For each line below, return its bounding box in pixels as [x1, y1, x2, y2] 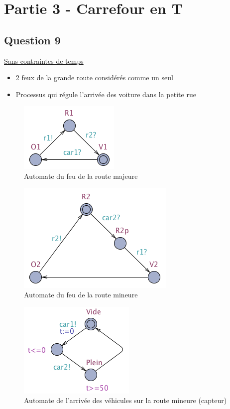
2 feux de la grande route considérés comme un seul [15, 72, 173, 83]
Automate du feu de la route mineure [24, 289, 138, 300]
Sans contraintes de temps [4, 55, 84, 66]
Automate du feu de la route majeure [24, 170, 138, 181]
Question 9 [4, 32, 61, 47]
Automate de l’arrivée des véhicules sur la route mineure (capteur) [24, 395, 227, 406]
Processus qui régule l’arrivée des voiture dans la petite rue [15, 89, 196, 99]
